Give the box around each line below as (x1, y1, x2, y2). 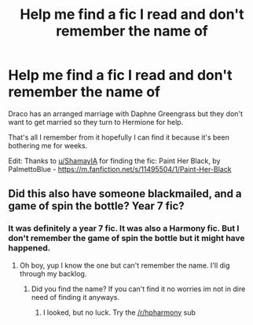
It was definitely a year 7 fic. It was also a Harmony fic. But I (8, 223, 240, 234)
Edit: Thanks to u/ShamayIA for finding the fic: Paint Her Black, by (8, 155, 221, 166)
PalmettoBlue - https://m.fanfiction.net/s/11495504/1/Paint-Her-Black (8, 164, 232, 173)
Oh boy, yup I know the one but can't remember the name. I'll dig (19, 261, 230, 270)
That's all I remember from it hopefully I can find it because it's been (8, 132, 229, 142)
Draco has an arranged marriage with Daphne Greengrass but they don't (8, 108, 244, 119)
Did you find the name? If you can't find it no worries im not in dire (31, 284, 246, 294)
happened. (8, 243, 51, 254)
